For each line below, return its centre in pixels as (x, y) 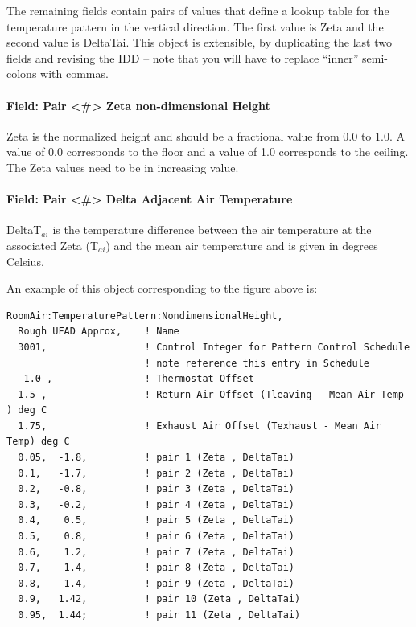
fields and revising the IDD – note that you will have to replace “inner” (183, 57)
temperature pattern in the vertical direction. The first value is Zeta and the (195, 26)
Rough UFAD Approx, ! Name (99, 332)
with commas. (74, 74)
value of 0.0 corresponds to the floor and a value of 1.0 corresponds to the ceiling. (208, 152)
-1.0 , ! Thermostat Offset (136, 379)
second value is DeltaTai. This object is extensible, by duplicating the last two (199, 42)
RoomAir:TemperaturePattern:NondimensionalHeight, (145, 316)
